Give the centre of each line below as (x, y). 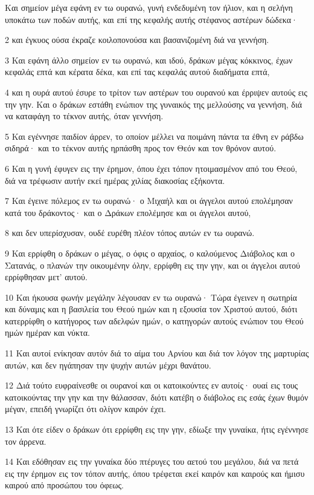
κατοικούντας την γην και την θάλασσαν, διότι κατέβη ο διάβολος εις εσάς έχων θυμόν (157, 397)
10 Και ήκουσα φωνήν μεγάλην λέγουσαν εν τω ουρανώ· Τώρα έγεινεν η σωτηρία (151, 297)
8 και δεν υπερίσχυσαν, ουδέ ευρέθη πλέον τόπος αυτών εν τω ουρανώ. (130, 233)
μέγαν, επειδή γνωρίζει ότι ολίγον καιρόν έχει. (85, 409)
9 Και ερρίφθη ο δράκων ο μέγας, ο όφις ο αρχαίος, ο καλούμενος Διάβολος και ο (150, 253)
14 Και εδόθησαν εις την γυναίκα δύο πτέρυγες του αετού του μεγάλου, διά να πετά (152, 461)
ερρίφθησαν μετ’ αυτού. (46, 277)
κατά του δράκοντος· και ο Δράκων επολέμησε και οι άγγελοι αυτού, (128, 212)
